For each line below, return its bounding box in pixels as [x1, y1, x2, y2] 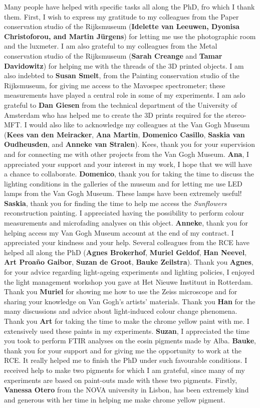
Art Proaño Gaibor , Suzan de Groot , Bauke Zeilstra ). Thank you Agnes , [4, 257, 253, 267]
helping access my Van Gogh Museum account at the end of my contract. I [4, 227, 234, 238]
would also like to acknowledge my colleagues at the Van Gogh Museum [29, 119, 250, 130]
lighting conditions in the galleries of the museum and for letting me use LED [4, 178, 242, 188]
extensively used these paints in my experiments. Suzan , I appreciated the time [4, 325, 249, 336]
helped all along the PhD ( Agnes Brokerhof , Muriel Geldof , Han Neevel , [4, 247, 247, 257]
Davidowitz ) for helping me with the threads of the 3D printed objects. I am [4, 60, 244, 71]
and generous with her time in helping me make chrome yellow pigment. [4, 394, 225, 404]
